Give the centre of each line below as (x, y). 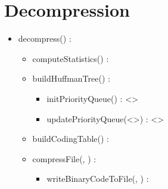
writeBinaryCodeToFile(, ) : (98, 179)
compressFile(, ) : (64, 158)
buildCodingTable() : (71, 139)
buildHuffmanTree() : (71, 78)
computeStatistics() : (71, 58)
